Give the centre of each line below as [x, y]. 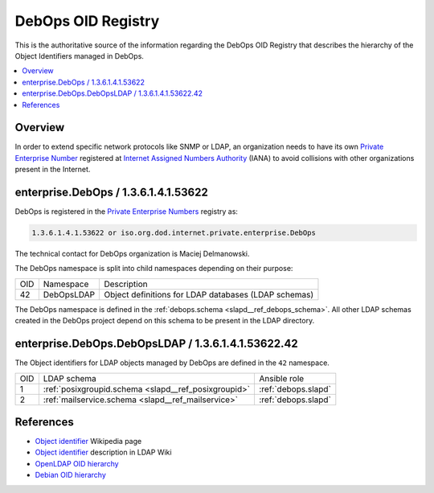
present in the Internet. [53, 170]
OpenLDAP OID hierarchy [77, 463]
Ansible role [281, 378]
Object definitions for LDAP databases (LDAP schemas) [209, 294]
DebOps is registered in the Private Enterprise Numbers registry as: [127, 212]
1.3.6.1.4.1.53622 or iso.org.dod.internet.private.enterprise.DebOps [174, 233]
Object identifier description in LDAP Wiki [103, 452]
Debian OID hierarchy [70, 475]
